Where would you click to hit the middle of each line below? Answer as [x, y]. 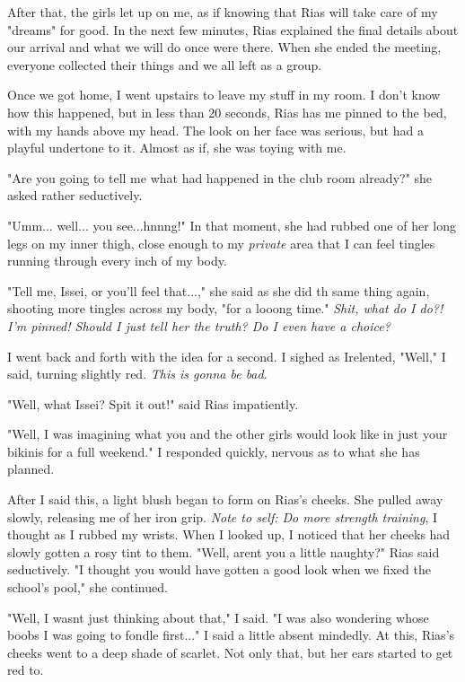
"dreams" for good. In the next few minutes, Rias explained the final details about [233, 29]
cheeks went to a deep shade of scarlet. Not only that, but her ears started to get [230, 652]
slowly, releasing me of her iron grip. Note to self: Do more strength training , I [222, 516]
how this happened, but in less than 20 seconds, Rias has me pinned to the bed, [227, 112]
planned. [31, 469]
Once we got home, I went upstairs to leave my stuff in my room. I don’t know [224, 95]
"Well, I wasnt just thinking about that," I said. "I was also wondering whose [218, 617]
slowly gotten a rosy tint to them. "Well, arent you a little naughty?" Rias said [224, 551]
